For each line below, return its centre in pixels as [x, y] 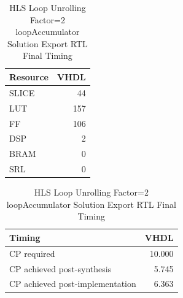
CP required [32, 253]
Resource [29, 76]
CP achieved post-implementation [73, 284]
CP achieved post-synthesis [60, 268]
